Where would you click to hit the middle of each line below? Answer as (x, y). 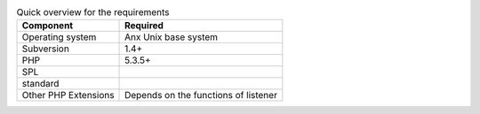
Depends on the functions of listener (201, 95)
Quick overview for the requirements (93, 12)
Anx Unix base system (171, 37)
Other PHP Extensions (68, 95)
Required (144, 26)
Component (48, 26)
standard (40, 84)
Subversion (46, 49)
